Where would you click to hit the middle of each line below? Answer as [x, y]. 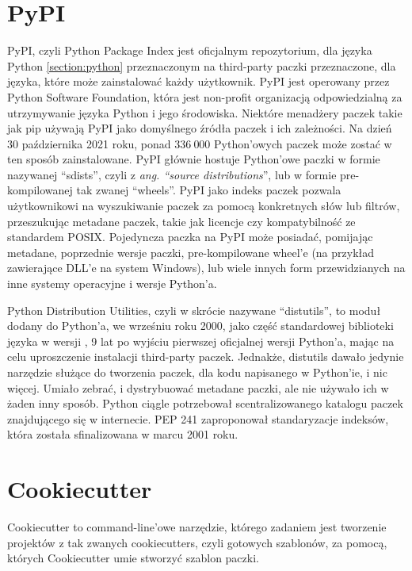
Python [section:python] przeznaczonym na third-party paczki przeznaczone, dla [202, 65]
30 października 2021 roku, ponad [89, 143]
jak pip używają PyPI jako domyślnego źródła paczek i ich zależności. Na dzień [200, 128]
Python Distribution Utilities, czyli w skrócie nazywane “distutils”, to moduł [194, 310]
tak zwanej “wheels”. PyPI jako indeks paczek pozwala [209, 190]
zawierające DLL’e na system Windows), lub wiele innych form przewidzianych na [206, 268]
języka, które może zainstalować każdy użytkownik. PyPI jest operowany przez [198, 81]
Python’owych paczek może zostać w [303, 143]
